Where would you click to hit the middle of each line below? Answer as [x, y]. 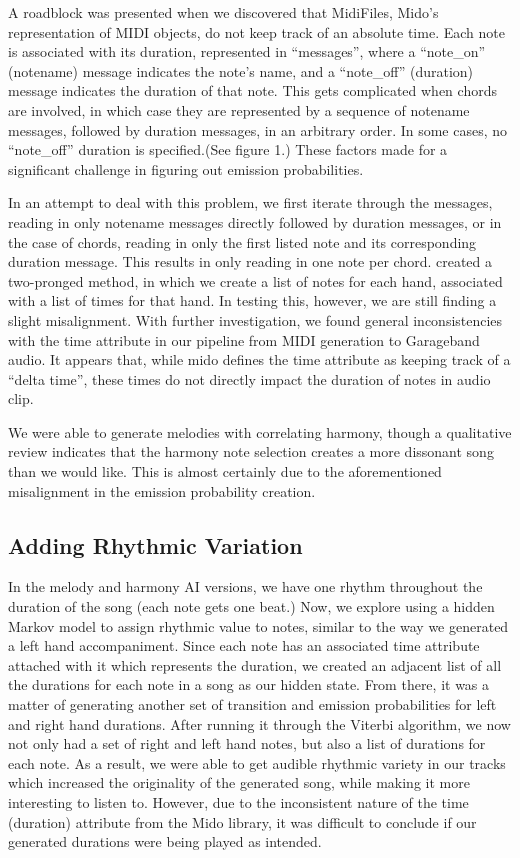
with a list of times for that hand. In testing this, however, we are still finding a [252, 300]
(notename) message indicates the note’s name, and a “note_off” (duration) [241, 70]
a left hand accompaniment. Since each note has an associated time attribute [244, 645]
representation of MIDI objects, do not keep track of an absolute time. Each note [256, 31]
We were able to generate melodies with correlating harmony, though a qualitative [260, 431]
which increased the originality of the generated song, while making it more [239, 782]
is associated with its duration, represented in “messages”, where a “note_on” [247, 51]
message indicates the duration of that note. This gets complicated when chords [252, 90]
